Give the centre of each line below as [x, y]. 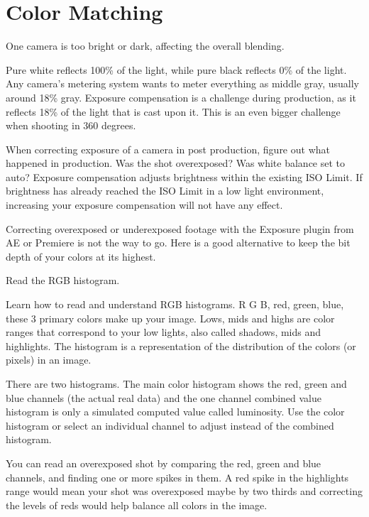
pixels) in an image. [49, 360]
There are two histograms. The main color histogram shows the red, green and [176, 383]
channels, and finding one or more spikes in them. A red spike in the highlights [177, 477]
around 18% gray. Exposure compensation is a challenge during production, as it [181, 97]
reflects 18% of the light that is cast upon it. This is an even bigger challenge [173, 111]
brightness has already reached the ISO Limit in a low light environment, [165, 191]
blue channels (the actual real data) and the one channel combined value [164, 397]
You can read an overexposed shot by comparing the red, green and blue [164, 463]
